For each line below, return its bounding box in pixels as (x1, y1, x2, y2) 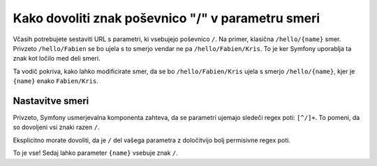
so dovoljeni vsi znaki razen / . (13, 123, 100, 132)
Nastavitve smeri (13, 95, 89, 107)
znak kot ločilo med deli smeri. (13, 54, 101, 63)
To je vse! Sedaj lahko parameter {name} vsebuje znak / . (13, 149, 178, 157)
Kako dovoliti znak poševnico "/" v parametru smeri (13, 10, 320, 26)
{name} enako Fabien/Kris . (13, 77, 99, 85)
